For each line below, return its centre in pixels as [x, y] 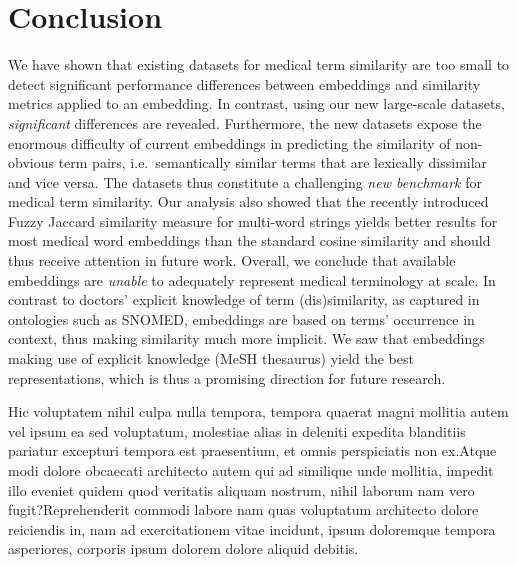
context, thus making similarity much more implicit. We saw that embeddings [246, 338]
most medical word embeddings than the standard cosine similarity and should [249, 240]
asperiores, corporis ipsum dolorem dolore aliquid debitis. [183, 548]
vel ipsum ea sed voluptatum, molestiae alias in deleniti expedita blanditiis [237, 430]
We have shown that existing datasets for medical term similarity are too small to [259, 64]
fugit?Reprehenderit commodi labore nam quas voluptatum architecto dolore [243, 509]
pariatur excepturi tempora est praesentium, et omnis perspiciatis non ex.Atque [252, 450]
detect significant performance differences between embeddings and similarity [244, 83]
